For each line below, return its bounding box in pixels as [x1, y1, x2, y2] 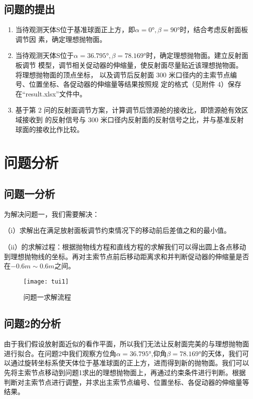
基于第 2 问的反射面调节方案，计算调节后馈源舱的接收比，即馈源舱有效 [15, 105, 242, 115]
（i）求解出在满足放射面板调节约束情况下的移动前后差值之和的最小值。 [4, 225, 231, 235]
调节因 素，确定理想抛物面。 [15, 34, 107, 44]
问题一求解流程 [23, 292, 71, 302]
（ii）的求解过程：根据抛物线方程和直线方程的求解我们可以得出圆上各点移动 [4, 241, 246, 251]
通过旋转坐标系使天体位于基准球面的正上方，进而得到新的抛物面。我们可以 [10, 358, 249, 368]
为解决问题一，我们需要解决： [4, 209, 99, 219]
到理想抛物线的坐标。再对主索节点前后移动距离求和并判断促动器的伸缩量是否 [4, 251, 249, 261]
